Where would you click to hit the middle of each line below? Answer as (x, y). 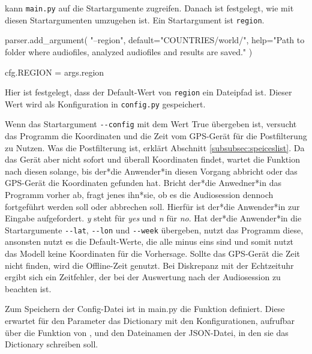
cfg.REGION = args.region (55, 72)
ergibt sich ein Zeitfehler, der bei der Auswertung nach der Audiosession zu (143, 277)
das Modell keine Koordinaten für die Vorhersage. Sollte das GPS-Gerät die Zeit (153, 253)
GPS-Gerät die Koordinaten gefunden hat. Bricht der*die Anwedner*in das (143, 183)
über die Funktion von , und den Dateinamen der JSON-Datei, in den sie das (147, 332)
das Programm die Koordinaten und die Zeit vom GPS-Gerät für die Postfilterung (156, 136)
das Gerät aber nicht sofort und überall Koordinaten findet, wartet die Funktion (152, 159)
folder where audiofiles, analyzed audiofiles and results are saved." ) (129, 51)
